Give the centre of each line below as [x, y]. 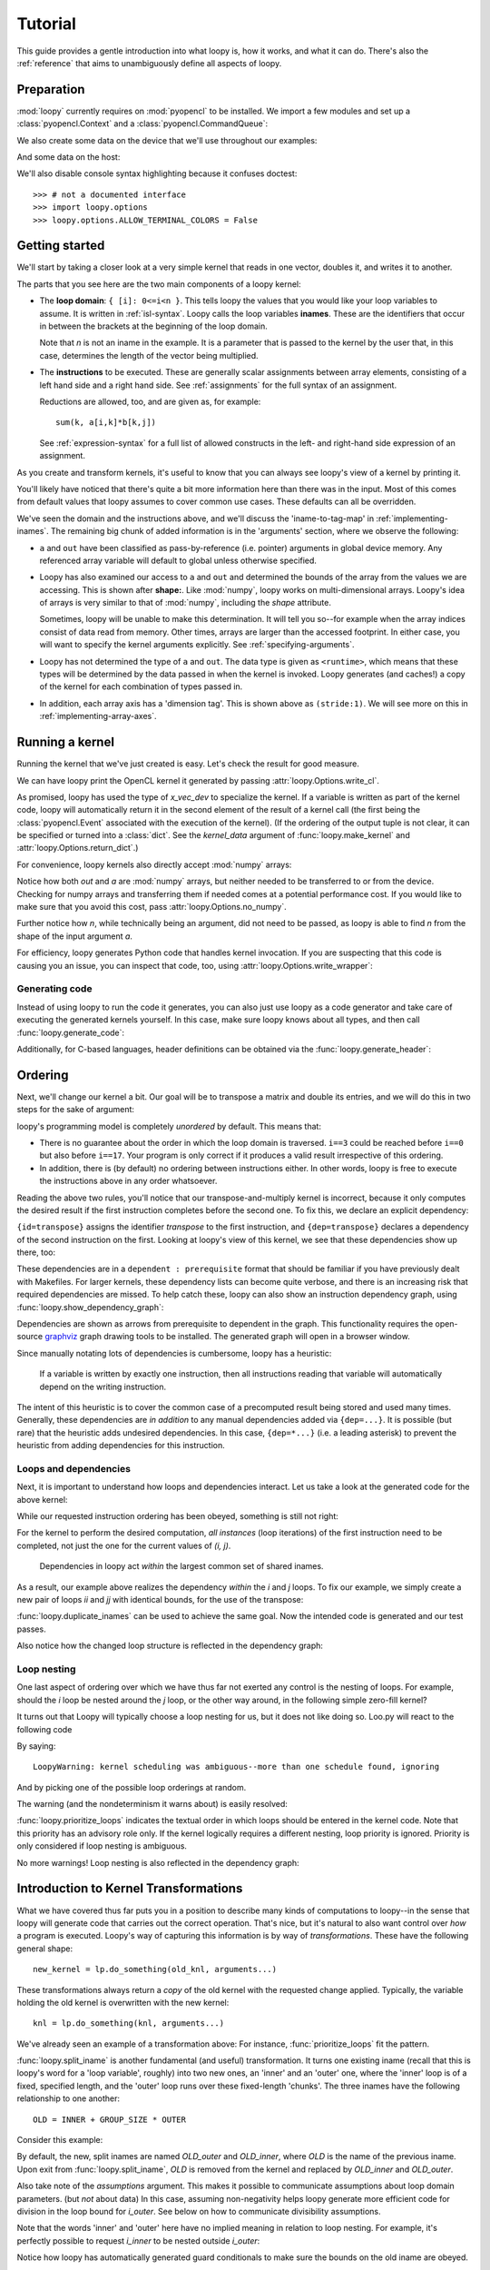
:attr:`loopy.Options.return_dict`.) [78, 848]
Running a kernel [66, 742]
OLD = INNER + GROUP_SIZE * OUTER [109, 2119]
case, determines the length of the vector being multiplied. [149, 355]
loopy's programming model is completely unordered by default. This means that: [169, 1126]
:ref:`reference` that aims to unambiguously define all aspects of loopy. [149, 63]
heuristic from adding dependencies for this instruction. [121, 1446]
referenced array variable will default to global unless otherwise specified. [178, 560]
